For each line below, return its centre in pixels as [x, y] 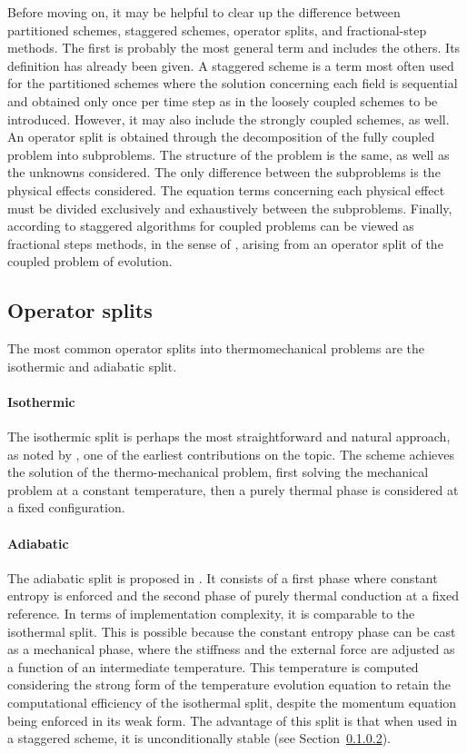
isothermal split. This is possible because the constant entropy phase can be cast [232, 631]
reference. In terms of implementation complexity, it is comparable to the [211, 614]
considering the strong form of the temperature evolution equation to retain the [229, 685]
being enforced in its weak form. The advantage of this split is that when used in [233, 720]
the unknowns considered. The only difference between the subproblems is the [224, 172]
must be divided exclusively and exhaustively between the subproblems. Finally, [230, 208]
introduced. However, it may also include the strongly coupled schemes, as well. [229, 119]
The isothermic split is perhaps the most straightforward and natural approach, [229, 437]
